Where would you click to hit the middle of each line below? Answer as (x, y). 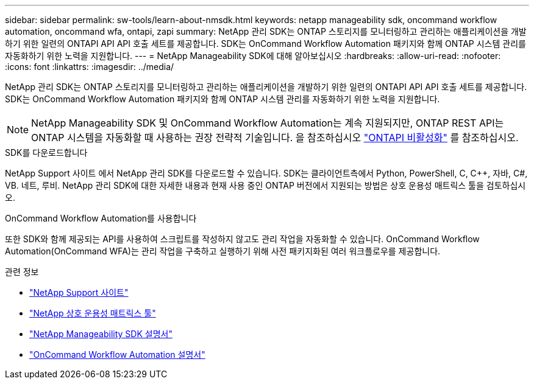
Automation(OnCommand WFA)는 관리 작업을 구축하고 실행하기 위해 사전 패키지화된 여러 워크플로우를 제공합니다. (223, 251)
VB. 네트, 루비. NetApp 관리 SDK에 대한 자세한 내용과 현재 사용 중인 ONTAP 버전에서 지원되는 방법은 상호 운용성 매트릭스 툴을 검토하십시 (265, 185)
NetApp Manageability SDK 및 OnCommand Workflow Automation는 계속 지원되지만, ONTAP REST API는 (268, 123)
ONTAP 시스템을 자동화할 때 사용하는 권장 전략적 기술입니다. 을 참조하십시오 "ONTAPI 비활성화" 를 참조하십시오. (275, 138)
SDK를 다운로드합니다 (46, 152)
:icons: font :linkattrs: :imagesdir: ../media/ (90, 67)
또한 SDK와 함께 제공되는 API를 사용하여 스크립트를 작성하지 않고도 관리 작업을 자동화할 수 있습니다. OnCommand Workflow (242, 239)
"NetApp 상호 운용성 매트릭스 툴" (93, 313)
